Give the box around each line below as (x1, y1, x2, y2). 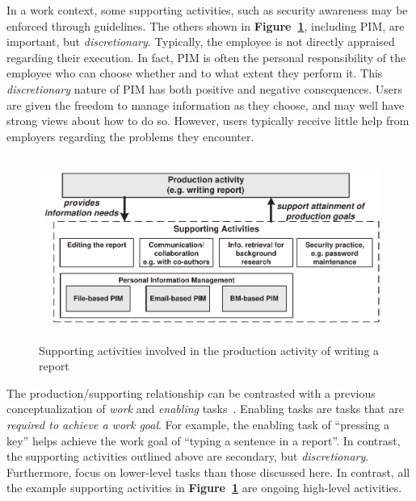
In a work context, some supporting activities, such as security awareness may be (6, 2, 408, 18)
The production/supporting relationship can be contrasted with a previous (6, 384, 376, 401)
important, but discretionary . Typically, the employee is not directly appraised (6, 33, 395, 50)
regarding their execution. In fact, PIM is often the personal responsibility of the (6, 48, 406, 65)
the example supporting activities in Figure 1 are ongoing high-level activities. (6, 479, 402, 496)
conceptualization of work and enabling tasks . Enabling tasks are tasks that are (6, 400, 404, 417)
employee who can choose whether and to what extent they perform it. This (6, 65, 383, 81)
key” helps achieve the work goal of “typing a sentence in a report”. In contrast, (6, 432, 401, 449)
